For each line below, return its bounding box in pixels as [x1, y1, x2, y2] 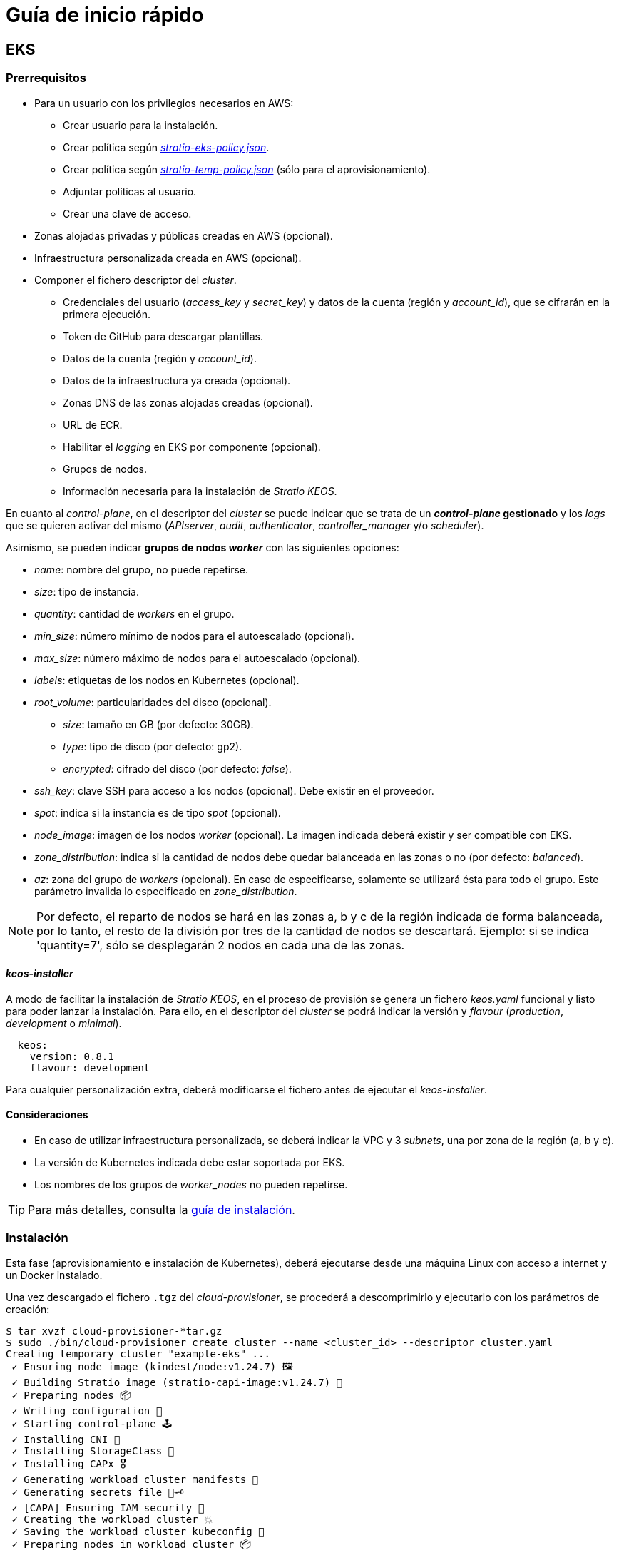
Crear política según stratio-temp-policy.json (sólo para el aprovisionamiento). [63, 163, 431, 175]
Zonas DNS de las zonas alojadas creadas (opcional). [63, 396, 313, 409]
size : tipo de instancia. [34, 585, 140, 598]
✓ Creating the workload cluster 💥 [11, 1513, 213, 1525]
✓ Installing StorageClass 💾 [11, 1444, 175, 1457]
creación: [6, 1302, 50, 1315]
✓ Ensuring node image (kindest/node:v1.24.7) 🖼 [11, 1360, 293, 1372]
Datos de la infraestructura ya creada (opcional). [63, 374, 291, 387]
